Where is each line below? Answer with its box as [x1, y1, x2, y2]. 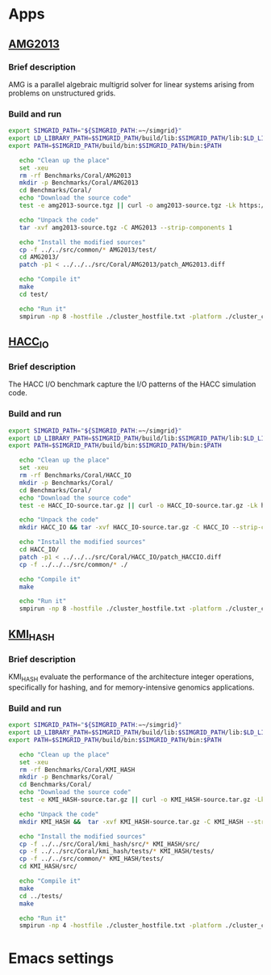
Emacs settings [8, 949, 115, 967]
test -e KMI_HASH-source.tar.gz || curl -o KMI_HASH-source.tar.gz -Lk [19, 796, 265, 804]
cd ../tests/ [19, 892, 63, 900]
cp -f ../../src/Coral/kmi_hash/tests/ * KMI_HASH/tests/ [19, 847, 215, 855]
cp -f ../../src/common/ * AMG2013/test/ [19, 246, 157, 254]
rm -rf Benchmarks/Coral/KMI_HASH [19, 766, 135, 774]
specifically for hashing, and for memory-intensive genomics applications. [8, 682, 255, 692]
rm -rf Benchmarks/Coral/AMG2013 [19, 171, 131, 179]
